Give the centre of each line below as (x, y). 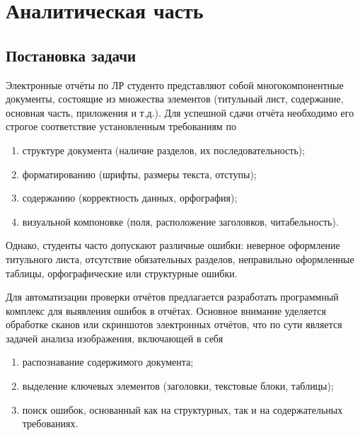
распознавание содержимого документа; (108, 362)
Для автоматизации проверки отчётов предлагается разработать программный (172, 297)
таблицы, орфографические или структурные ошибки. (122, 273)
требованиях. (50, 423)
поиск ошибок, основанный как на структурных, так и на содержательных (182, 409)
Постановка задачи (71, 55)
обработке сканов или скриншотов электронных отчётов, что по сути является (174, 324)
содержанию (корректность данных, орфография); (130, 198)
